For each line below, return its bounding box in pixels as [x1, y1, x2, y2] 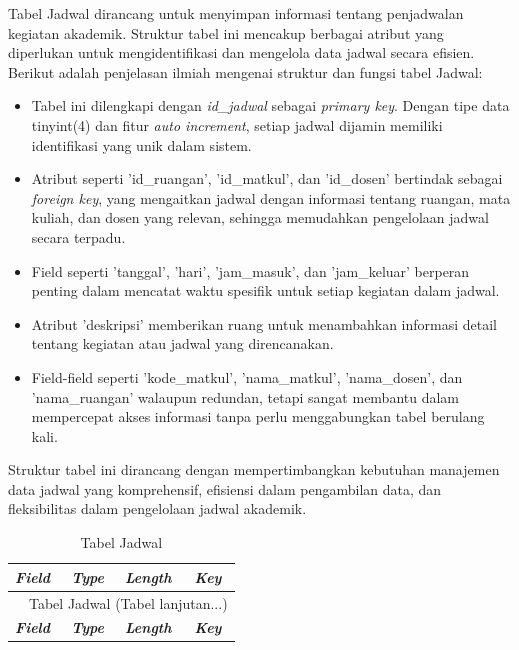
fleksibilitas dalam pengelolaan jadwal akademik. [8, 498, 307, 519]
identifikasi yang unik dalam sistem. [31, 134, 252, 155]
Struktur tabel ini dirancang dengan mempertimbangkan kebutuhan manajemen [8, 459, 500, 480]
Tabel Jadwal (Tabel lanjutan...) [29, 592, 228, 613]
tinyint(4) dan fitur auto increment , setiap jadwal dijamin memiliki [31, 114, 443, 135]
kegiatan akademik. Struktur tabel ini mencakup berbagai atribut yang [8, 22, 444, 43]
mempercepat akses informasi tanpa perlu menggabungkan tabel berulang [31, 406, 485, 427]
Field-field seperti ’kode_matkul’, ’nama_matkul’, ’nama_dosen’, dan [31, 366, 463, 387]
